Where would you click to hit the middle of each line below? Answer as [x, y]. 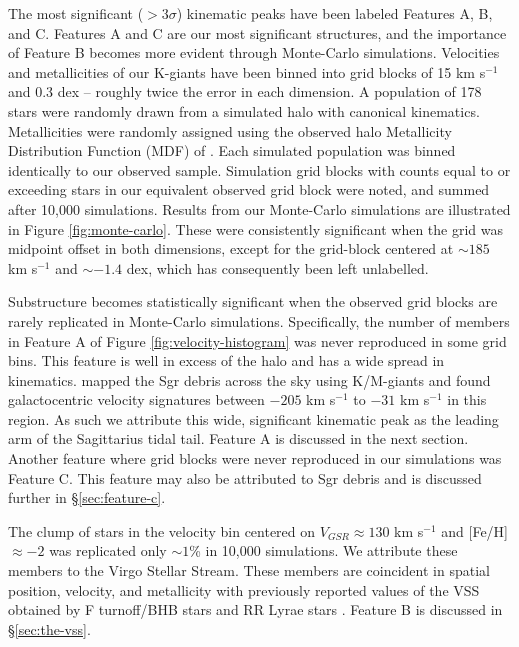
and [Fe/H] [474, 530]
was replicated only [108, 550]
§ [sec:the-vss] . [49, 628]
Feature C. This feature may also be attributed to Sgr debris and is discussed [245, 477]
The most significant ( [76, 13]
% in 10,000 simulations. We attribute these [323, 550]
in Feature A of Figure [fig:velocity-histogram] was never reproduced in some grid [257, 340]
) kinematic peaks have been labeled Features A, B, [334, 13]
